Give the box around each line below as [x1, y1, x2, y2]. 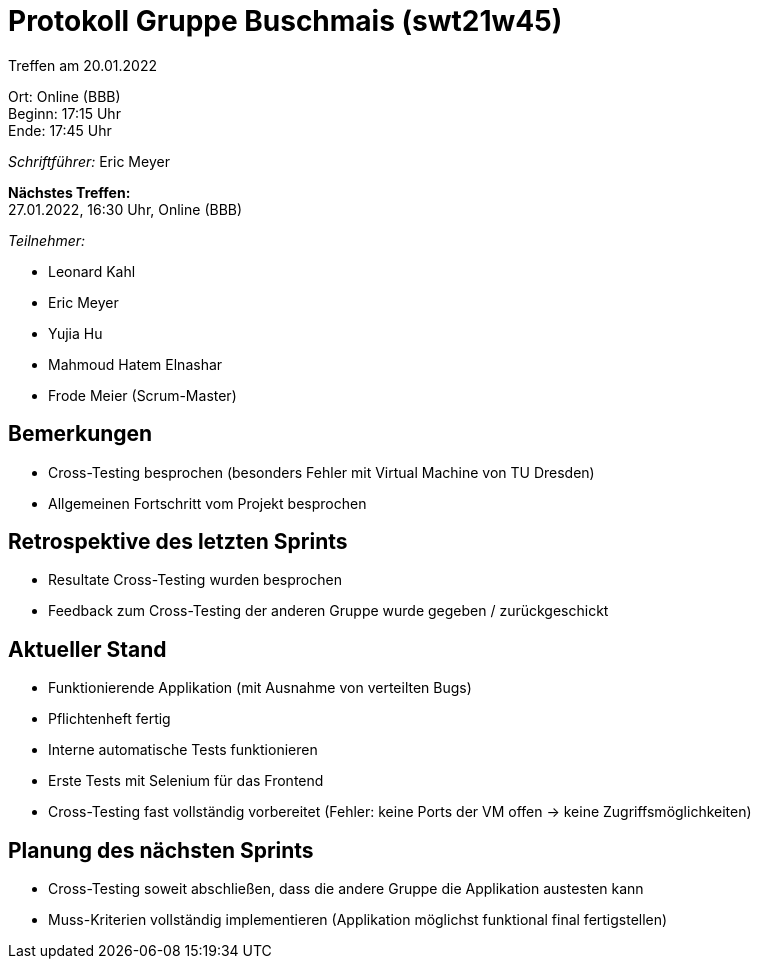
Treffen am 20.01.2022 [8, 56, 157, 74]
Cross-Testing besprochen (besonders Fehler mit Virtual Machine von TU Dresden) [48, 463, 595, 481]
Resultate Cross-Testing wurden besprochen [48, 571, 342, 589]
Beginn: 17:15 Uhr [8, 104, 121, 122]
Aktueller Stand [8, 636, 167, 662]
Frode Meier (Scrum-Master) [48, 386, 237, 404]
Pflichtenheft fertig [48, 710, 171, 728]
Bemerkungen [8, 421, 153, 447]
